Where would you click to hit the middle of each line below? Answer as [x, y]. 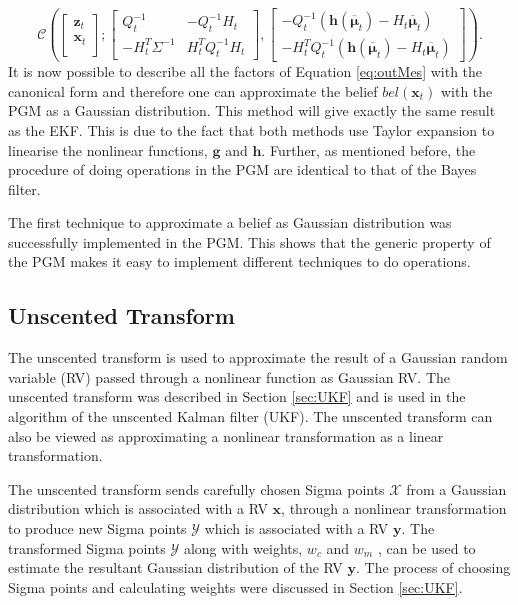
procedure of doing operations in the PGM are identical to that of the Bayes [242, 169]
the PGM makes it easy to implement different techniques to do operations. [239, 261]
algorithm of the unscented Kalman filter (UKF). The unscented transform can [250, 416]
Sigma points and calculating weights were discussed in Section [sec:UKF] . [235, 586]
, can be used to [426, 547]
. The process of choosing [433, 567]
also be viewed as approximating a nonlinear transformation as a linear [226, 435]
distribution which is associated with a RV [138, 508]
